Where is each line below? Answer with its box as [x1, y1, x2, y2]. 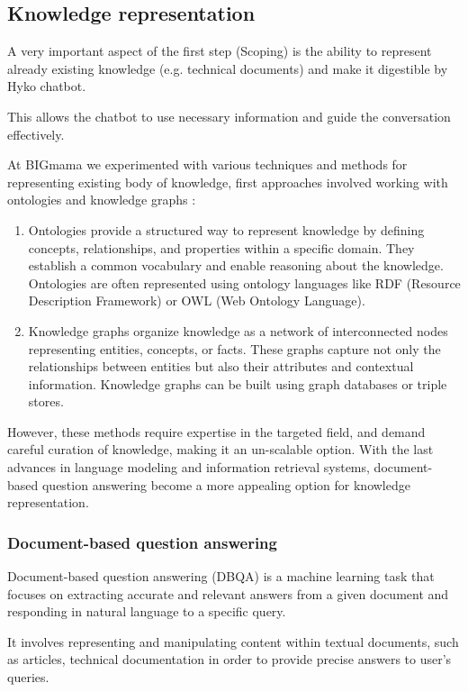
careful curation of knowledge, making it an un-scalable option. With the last [7, 440, 434, 459]
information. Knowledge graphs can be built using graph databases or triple [28, 374, 447, 393]
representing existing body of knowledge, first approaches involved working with [7, 172, 448, 191]
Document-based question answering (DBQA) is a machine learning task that [7, 567, 435, 586]
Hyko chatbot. [7, 77, 86, 96]
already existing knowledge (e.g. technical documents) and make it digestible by [7, 59, 448, 77]
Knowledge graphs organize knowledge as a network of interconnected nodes [28, 321, 448, 340]
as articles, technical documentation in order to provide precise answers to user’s [7, 650, 452, 669]
